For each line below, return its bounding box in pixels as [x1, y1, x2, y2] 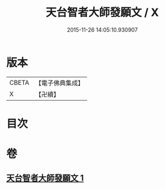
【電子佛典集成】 [35, 79, 84, 87]
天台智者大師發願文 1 [6, 173, 84, 184]
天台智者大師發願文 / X [45, 5, 160, 20]
